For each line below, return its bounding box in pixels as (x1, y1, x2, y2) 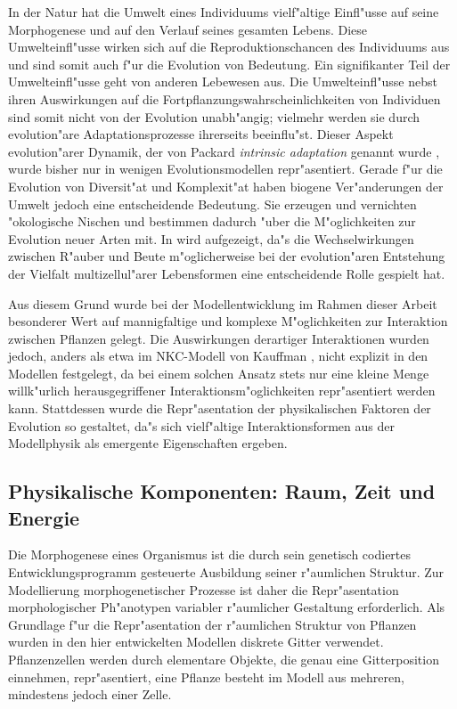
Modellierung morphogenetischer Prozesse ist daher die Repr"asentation (8, 580, 399, 599)
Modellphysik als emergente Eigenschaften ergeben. (8, 434, 288, 452)
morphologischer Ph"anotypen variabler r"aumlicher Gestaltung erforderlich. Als (8, 598, 445, 616)
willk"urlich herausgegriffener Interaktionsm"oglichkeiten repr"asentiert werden (8, 381, 436, 400)
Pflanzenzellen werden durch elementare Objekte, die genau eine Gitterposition (8, 650, 439, 668)
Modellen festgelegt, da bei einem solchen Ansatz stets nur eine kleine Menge (8, 363, 429, 382)
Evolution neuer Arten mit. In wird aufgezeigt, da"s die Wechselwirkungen (8, 229, 414, 248)
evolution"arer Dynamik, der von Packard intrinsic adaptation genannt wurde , (8, 142, 440, 160)
